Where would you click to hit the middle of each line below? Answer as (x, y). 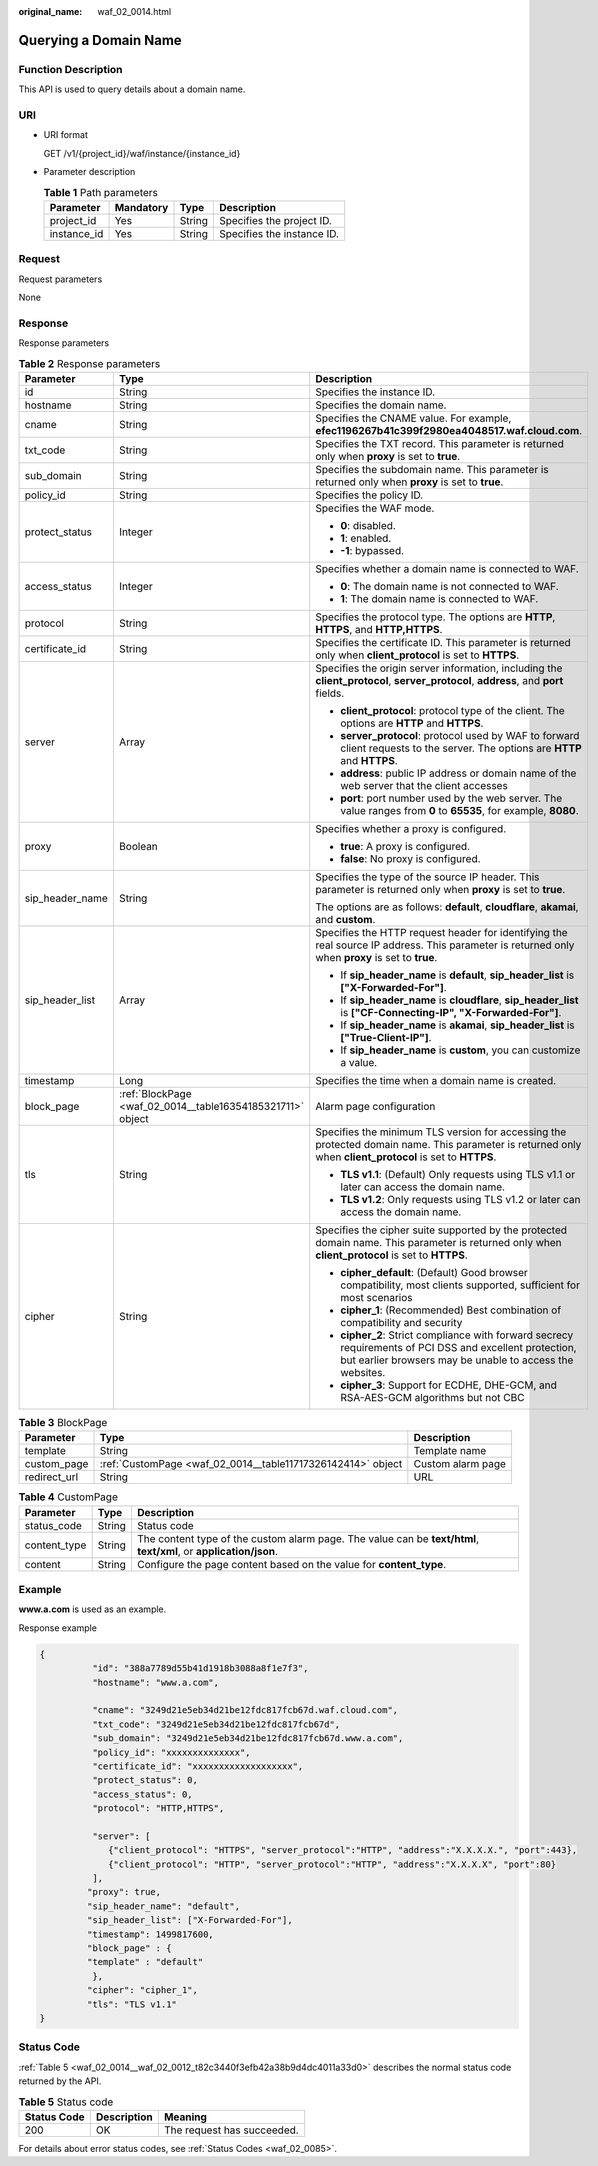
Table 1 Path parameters (101, 192)
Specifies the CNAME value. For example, (413, 418)
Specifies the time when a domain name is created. (436, 1080)
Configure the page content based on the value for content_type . (291, 1564)
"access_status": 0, (142, 1794)
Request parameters (60, 279)
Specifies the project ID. (275, 220)
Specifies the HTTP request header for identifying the (442, 932)
